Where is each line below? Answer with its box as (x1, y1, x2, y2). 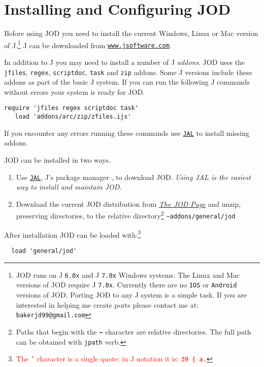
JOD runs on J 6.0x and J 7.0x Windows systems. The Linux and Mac (16, 269, 240, 280)
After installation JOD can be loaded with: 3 (4, 228, 141, 240)
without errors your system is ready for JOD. (4, 86, 145, 97)
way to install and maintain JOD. (16, 181, 122, 192)
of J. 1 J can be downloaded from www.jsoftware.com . (4, 38, 172, 50)
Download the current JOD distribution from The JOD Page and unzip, (16, 198, 241, 209)
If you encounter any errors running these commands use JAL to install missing (4, 127, 250, 138)
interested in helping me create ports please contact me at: (16, 299, 199, 310)
